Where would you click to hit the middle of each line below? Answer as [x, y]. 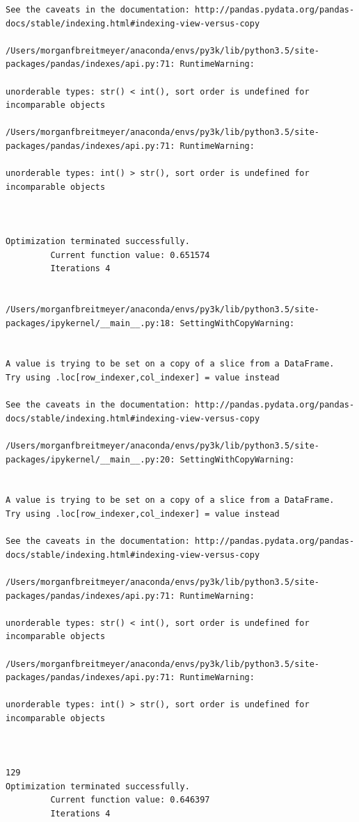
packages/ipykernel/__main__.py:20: [90, 459]
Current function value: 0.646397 [130, 800]
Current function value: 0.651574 [130, 255]
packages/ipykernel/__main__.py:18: [90, 323]
